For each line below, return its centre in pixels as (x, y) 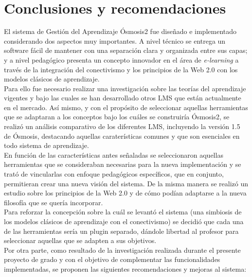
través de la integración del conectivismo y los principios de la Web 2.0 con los (121, 69)
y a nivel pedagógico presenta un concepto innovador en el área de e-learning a (121, 59)
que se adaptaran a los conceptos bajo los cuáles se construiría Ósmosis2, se (117, 117)
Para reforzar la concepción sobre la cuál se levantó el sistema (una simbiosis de (123, 212)
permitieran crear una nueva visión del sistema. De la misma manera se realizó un (126, 183)
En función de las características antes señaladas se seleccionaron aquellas (114, 155)
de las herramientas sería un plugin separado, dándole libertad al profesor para (121, 231)
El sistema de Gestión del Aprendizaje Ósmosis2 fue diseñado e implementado (120, 31)
